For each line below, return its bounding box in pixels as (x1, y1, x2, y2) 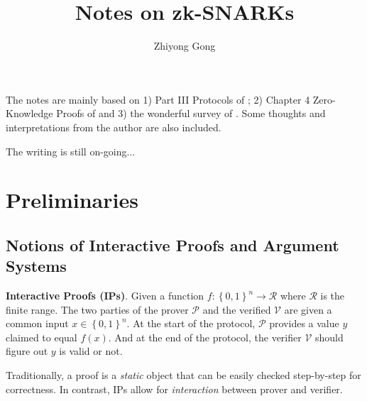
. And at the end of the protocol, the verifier (108, 329, 302, 344)
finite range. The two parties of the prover (6, 302, 189, 317)
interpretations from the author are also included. (6, 119, 221, 134)
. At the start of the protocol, (126, 316, 256, 331)
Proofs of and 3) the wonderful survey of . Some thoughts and (56, 106, 326, 121)
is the (320, 288, 345, 303)
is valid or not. (59, 344, 123, 358)
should (314, 329, 344, 344)
